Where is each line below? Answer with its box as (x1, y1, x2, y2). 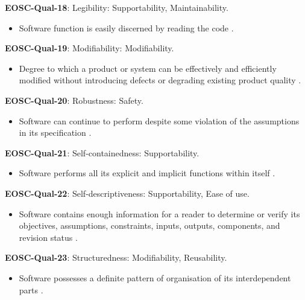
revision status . (19, 231, 78, 243)
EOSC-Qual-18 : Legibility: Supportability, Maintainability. (5, 1, 228, 13)
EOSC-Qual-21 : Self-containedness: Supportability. (5, 146, 200, 159)
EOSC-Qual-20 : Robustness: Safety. (5, 94, 143, 106)
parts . (19, 283, 43, 296)
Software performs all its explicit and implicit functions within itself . (19, 167, 275, 179)
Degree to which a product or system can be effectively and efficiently (19, 62, 277, 74)
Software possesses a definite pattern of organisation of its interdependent (19, 271, 291, 284)
